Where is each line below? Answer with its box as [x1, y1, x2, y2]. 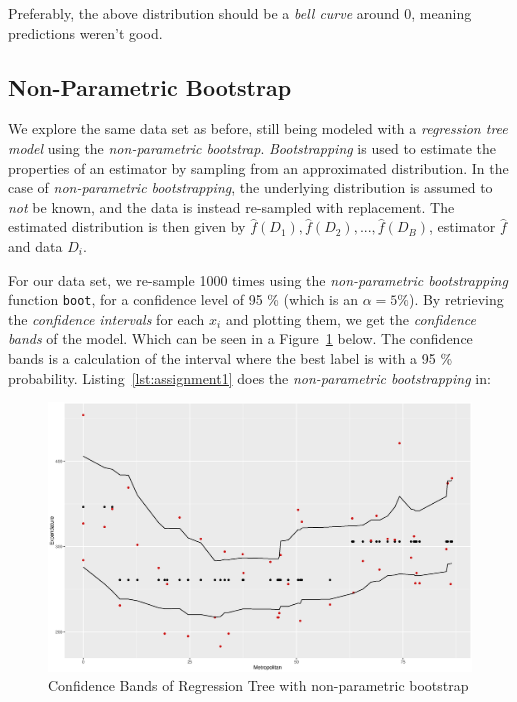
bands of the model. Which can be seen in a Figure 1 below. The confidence [8, 328, 473, 349]
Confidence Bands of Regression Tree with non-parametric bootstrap [48, 675, 469, 696]
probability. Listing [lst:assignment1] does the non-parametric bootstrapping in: [8, 367, 491, 388]
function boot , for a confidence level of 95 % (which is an [8, 289, 358, 310]
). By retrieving [408, 289, 504, 310]
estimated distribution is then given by [8, 216, 246, 237]
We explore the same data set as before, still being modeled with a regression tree [8, 118, 508, 139]
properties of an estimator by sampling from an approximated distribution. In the [8, 157, 509, 178]
